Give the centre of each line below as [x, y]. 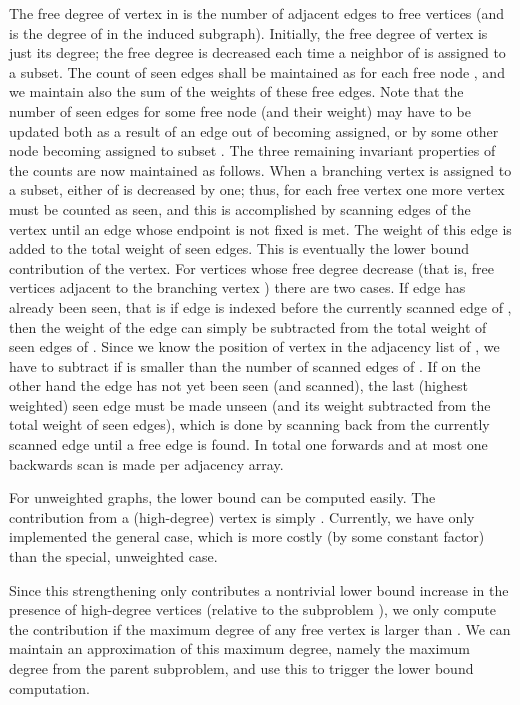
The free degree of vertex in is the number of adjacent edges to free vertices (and [257, 13]
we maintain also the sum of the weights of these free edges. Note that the [236, 91]
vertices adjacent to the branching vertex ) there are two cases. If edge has [237, 287]
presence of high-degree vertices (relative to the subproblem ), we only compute [252, 609]
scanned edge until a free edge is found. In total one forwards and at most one [248, 444]
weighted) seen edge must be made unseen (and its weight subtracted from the [250, 404]
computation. [49, 687]
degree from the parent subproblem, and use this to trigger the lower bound [241, 668]
